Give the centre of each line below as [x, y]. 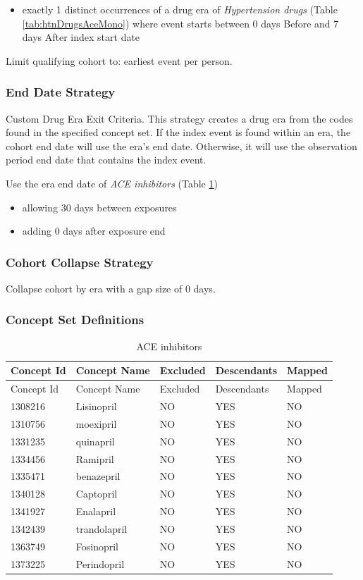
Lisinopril [96, 406]
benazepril [98, 476]
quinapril [95, 441]
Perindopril [100, 563]
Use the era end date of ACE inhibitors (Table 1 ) [112, 183]
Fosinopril [97, 546]
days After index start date [81, 37]
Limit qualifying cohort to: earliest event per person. [119, 60]
